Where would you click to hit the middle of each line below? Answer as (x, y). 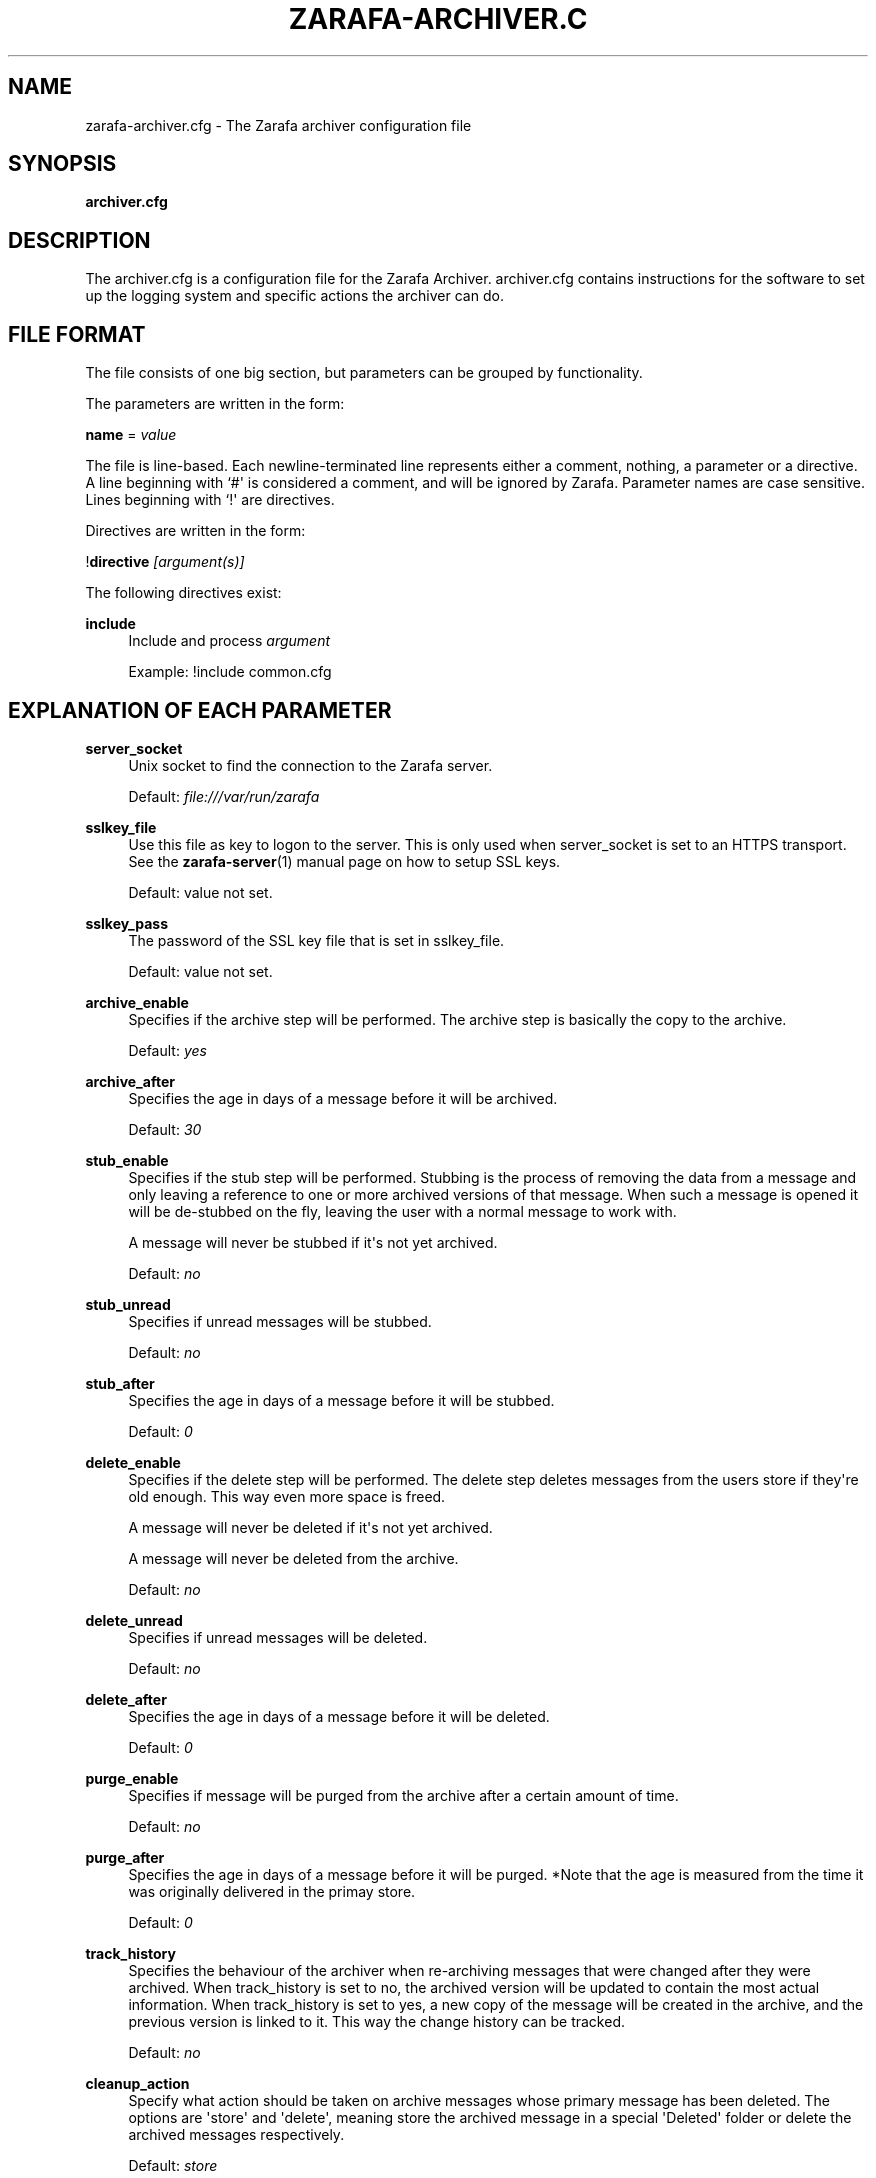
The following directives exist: (183, 593)
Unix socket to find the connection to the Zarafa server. (310, 765)
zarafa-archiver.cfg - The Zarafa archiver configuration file (278, 125)
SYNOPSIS (62, 164)
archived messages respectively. (236, 2134)
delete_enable (133, 1462)
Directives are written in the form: (195, 531)
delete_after (126, 1699)
